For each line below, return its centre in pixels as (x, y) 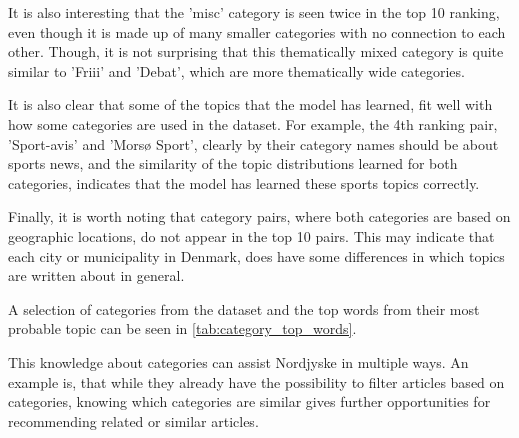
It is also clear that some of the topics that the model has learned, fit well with (250, 104)
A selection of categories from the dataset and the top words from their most (244, 308)
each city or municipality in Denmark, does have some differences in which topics (256, 255)
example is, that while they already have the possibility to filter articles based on (256, 381)
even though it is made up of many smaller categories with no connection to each (257, 31)
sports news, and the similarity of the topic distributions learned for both (233, 163)
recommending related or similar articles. (133, 420)
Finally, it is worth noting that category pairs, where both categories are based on (259, 216)
